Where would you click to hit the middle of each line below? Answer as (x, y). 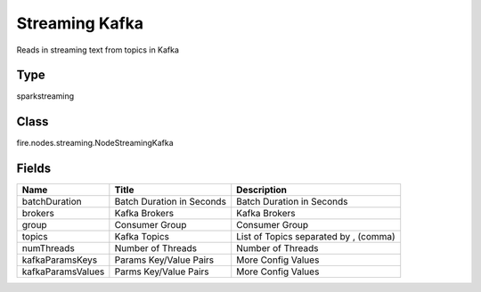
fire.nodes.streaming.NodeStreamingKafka (95, 143)
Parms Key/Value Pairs (162, 272)
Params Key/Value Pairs (164, 260)
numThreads (48, 248)
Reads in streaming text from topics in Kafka (98, 50)
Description (261, 190)
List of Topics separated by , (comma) (316, 237)
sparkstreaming (45, 96)
